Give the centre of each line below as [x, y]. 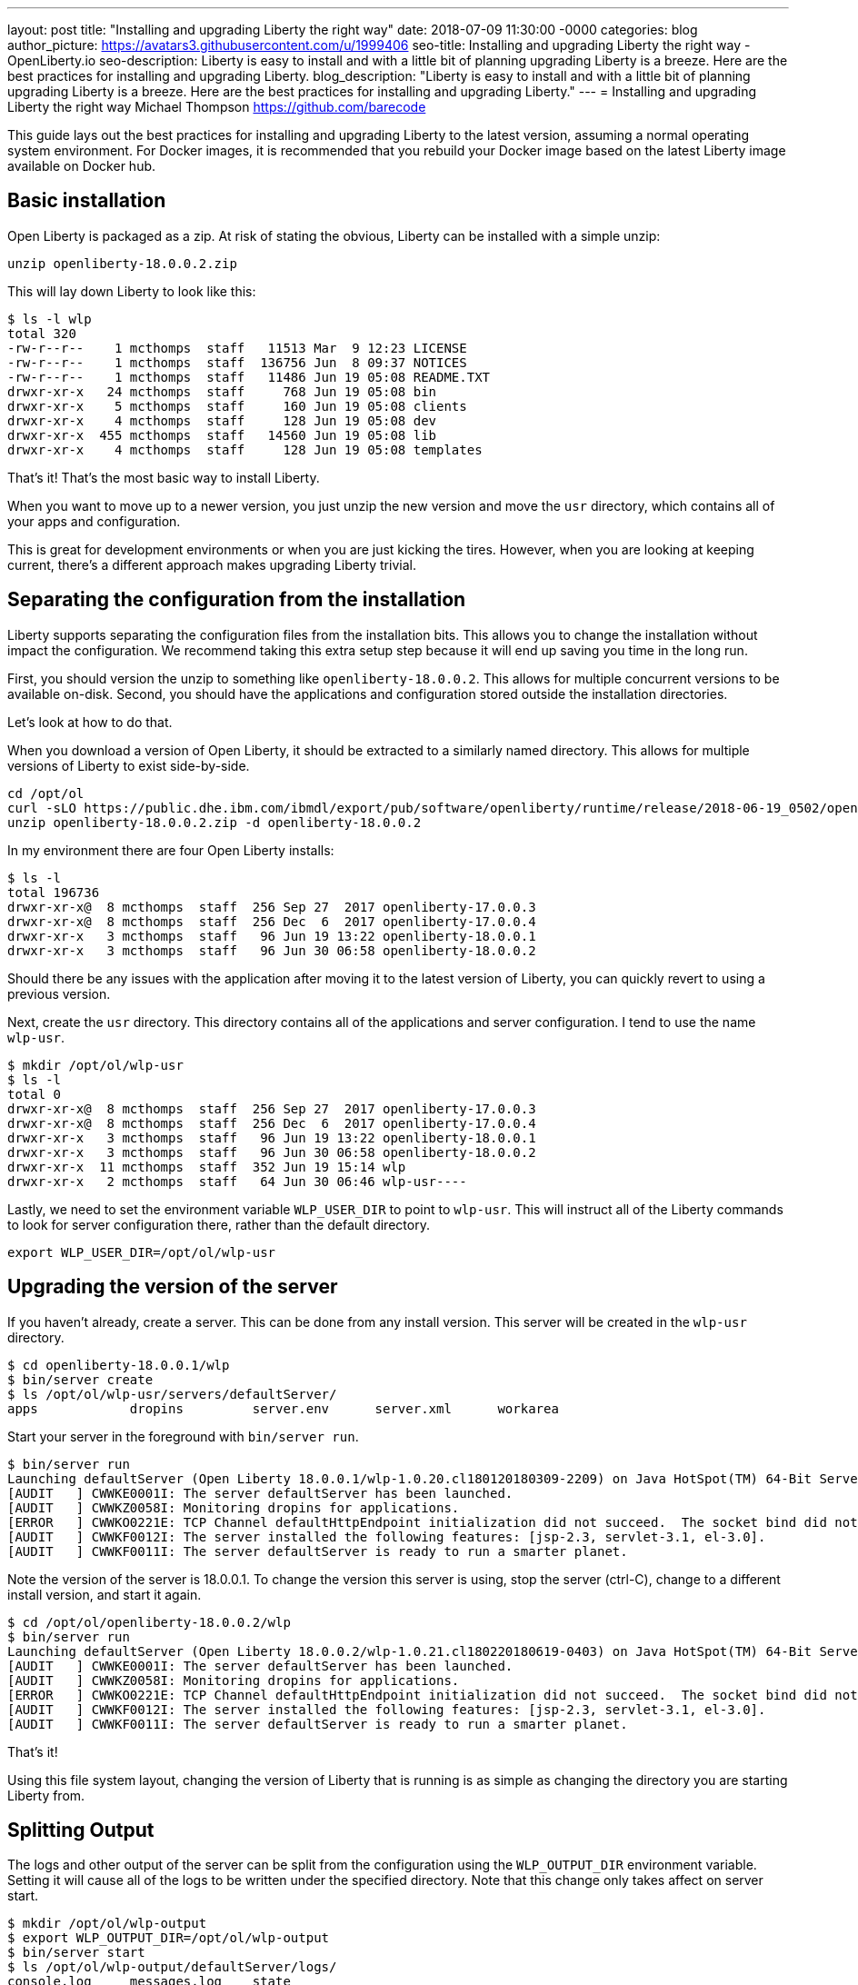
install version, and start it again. [105, 1594]
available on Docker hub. [82, 166]
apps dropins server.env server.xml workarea [283, 1408]
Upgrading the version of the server [173, 1287]
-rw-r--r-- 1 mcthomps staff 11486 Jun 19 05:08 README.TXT [249, 377]
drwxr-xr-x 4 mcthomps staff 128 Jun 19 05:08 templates [245, 449]
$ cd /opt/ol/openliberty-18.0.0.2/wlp [149, 1622]
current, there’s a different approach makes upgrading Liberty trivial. [212, 564]
